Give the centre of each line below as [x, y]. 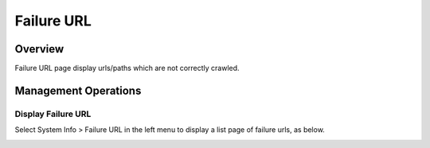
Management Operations [78, 90]
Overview [39, 49]
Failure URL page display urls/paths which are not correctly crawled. [127, 68]
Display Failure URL [53, 114]
